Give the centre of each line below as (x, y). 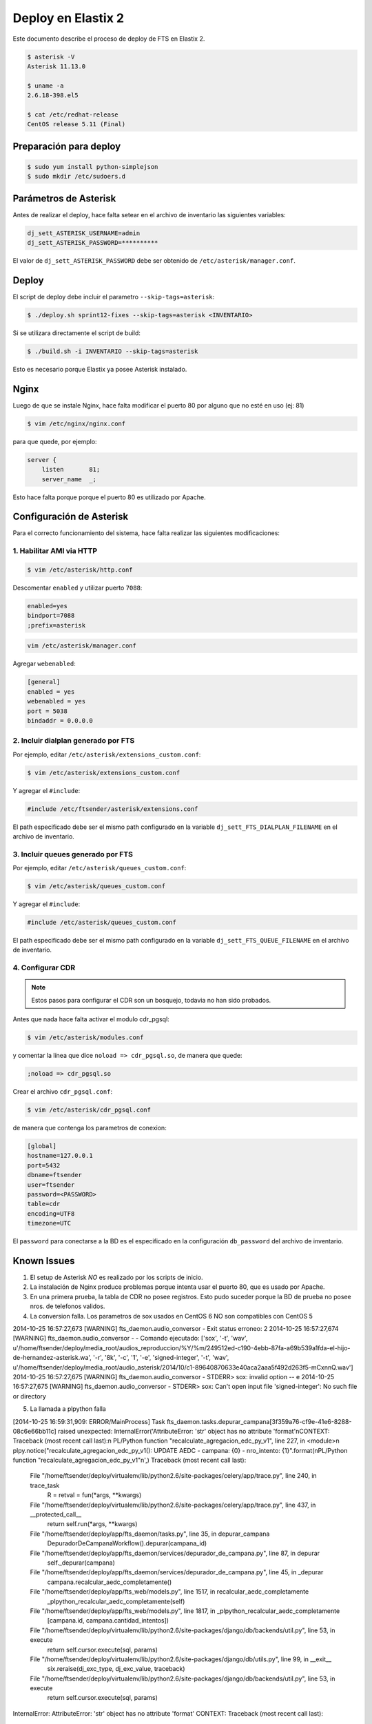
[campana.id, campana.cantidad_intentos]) (108, 1621)
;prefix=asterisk (56, 625)
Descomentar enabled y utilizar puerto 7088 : (77, 588)
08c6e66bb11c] (34, 1431)
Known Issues (44, 1261)
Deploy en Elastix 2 (68, 18)
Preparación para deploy (67, 146)
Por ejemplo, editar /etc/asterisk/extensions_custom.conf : (107, 754)
